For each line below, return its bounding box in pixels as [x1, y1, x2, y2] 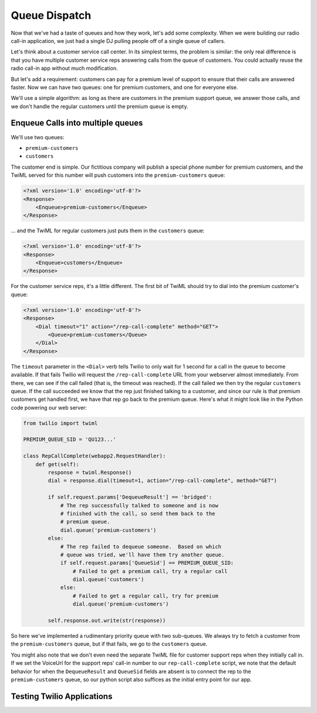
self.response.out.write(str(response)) [48, 617, 166, 624]
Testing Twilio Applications [11, 691, 113, 701]
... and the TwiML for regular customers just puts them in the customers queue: [11, 227, 205, 235]
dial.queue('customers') [72, 576, 144, 583]
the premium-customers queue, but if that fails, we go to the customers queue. [11, 641, 208, 648]
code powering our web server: [11, 404, 87, 411]
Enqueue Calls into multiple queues [11, 118, 143, 128]
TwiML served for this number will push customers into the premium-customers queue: [11, 172, 225, 179]
